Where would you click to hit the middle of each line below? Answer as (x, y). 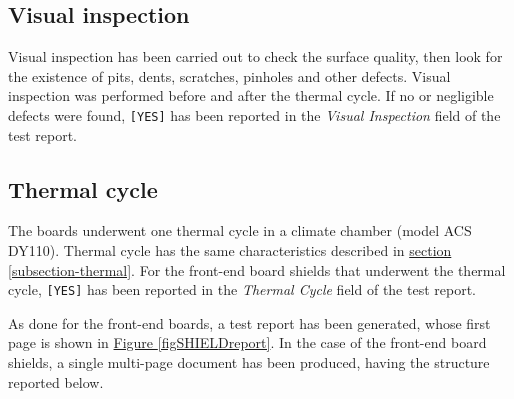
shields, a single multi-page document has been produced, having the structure (249, 362)
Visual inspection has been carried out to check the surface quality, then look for (255, 56)
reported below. (56, 381)
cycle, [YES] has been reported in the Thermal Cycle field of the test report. (242, 289)
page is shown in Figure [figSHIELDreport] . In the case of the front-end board (247, 342)
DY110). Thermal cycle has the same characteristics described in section (230, 250)
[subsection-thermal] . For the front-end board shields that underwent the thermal (257, 269)
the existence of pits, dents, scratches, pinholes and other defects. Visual (229, 75)
